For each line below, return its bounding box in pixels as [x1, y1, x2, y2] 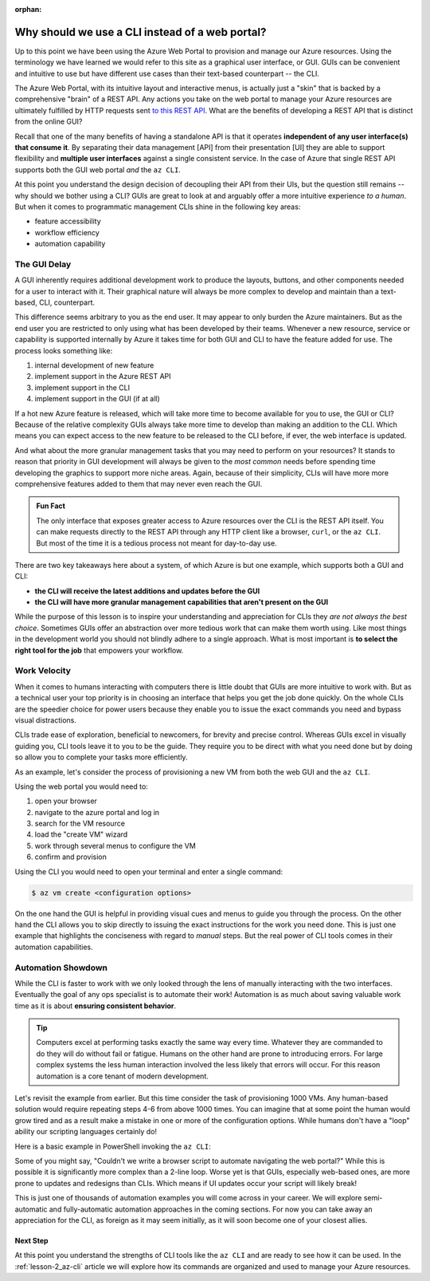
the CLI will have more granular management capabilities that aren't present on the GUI [34, 597, 329, 607]
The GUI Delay [14, 258, 72, 270]
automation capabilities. [14, 942, 93, 952]
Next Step [14, 1236, 49, 1245]
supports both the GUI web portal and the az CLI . [14, 164, 181, 175]
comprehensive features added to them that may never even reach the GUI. [14, 479, 263, 488]
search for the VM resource [34, 818, 125, 829]
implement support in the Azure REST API [34, 372, 171, 381]
